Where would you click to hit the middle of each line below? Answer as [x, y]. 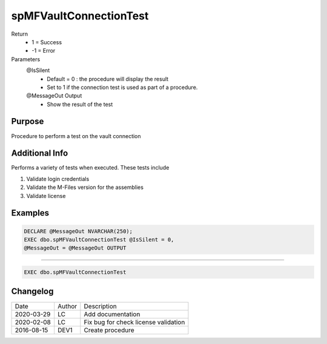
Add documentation [112, 314]
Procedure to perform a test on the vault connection [76, 136]
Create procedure [109, 330]
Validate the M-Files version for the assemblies [85, 187]
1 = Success [47, 42]
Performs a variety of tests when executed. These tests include [90, 168]
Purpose [28, 121]
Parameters [26, 59]
